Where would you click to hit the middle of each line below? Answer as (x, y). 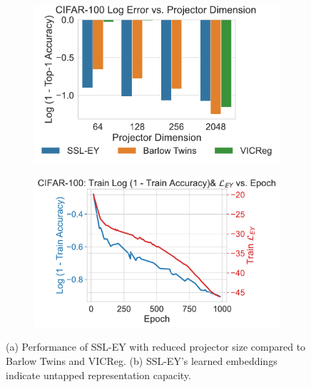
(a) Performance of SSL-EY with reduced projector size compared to (156, 347)
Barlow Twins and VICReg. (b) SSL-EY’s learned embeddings (142, 360)
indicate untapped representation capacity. (98, 375)
